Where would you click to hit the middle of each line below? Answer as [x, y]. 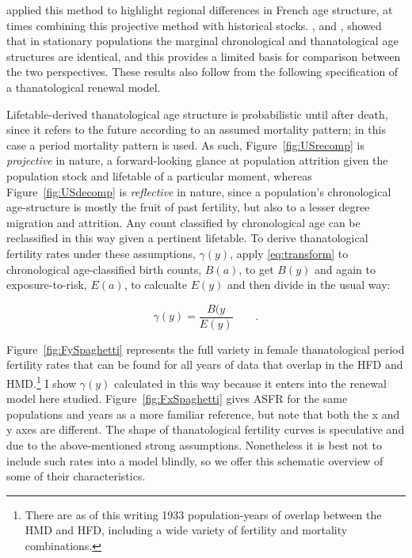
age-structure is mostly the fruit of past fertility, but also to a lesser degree [188, 207]
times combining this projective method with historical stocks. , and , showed [194, 25]
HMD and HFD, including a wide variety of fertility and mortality [186, 530]
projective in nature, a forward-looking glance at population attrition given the [197, 160]
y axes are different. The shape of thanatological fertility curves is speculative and [206, 429]
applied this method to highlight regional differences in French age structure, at [200, 9]
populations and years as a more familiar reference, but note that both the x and [203, 414]
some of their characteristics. [76, 476]
